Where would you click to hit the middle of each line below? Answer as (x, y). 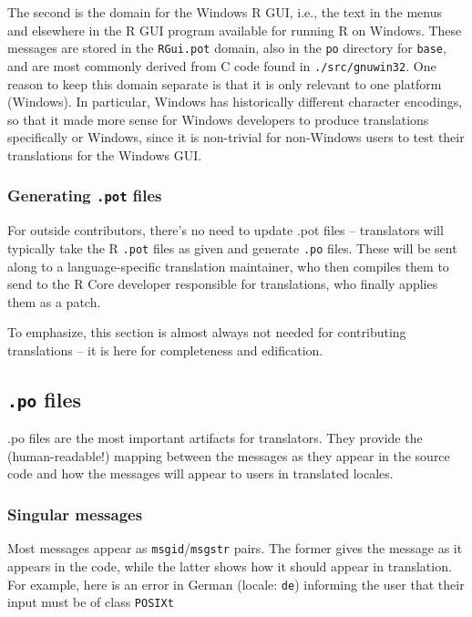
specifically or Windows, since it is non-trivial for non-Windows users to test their (236, 137)
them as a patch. (54, 301)
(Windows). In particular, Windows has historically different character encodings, (235, 102)
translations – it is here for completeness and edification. (165, 350)
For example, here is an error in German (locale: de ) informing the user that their (236, 584)
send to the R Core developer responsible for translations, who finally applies (223, 284)
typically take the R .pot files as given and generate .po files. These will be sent (232, 247)
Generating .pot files (85, 195)
